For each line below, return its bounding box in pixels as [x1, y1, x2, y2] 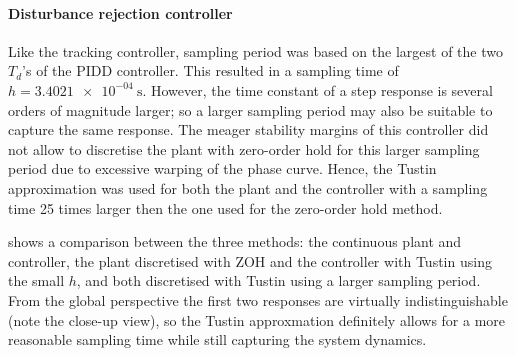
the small [8, 270, 65, 291]
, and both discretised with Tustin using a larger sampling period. [76, 270, 481, 291]
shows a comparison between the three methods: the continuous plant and [8, 231, 462, 252]
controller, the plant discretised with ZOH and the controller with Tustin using [8, 250, 492, 271]
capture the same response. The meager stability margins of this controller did [8, 119, 489, 140]
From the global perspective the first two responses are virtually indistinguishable [8, 289, 508, 310]
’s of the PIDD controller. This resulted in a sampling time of [22, 60, 399, 81]
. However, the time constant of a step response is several [142, 79, 493, 100]
